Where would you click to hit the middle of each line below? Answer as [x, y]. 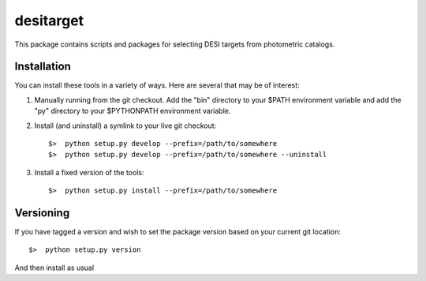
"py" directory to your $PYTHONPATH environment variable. [133, 111]
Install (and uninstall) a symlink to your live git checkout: [125, 126]
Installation [43, 67]
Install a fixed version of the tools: [89, 172]
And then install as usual [54, 268]
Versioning [42, 213]
